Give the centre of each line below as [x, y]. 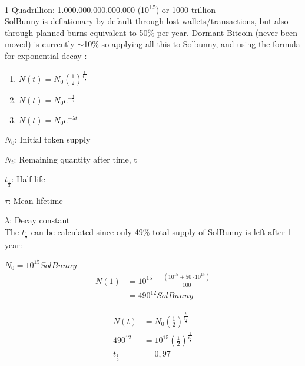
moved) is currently [40, 44]
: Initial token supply [52, 139]
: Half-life [28, 179]
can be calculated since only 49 [87, 231]
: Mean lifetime [36, 200]
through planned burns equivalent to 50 [76, 32]
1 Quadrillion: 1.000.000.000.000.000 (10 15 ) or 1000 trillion [110, 9]
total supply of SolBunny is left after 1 [222, 231]
